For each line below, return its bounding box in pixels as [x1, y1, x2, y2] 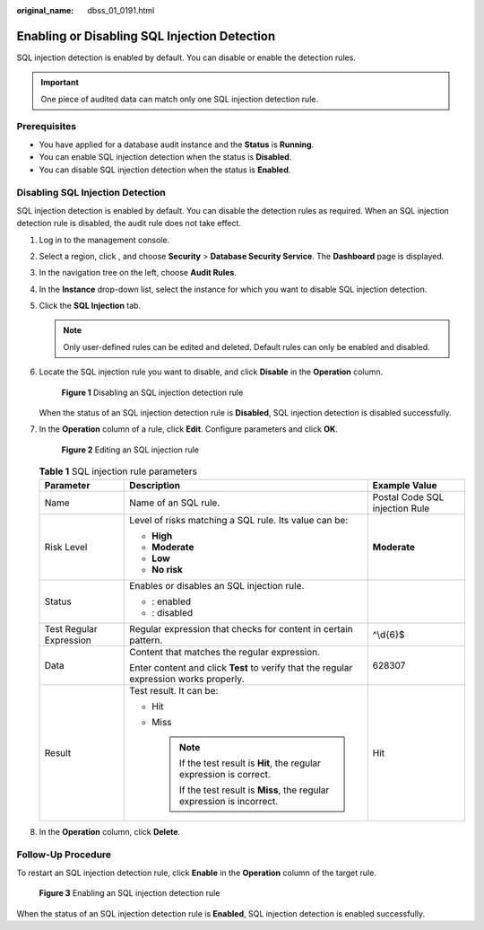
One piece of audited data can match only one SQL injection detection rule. [40, 93, 318, 104]
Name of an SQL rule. [129, 496, 220, 509]
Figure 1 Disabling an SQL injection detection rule [61, 387, 244, 398]
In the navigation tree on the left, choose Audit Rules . [39, 268, 238, 278]
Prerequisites [16, 120, 76, 133]
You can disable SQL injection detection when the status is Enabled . [39, 164, 291, 175]
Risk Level [44, 540, 88, 553]
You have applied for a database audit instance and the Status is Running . [39, 139, 315, 150]
